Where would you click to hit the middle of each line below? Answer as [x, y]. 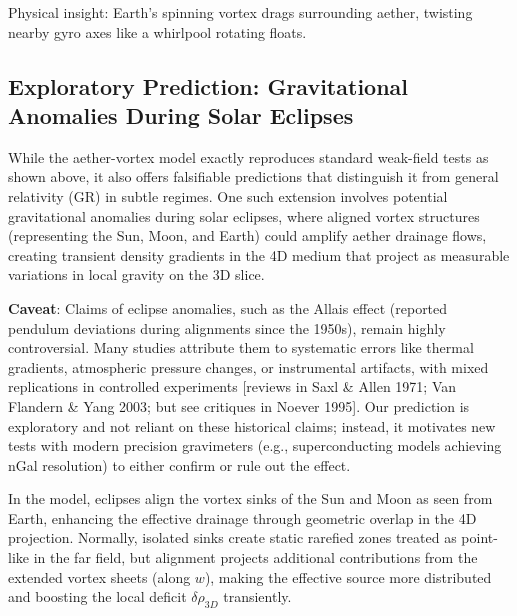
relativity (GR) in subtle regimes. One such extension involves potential [228, 195]
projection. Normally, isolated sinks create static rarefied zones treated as [232, 537]
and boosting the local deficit [97, 596]
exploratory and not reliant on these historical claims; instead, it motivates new [252, 425]
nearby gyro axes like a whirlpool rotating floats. [157, 31]
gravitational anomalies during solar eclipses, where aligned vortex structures [244, 215]
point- [479, 537]
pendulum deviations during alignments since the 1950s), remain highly [227, 327]
